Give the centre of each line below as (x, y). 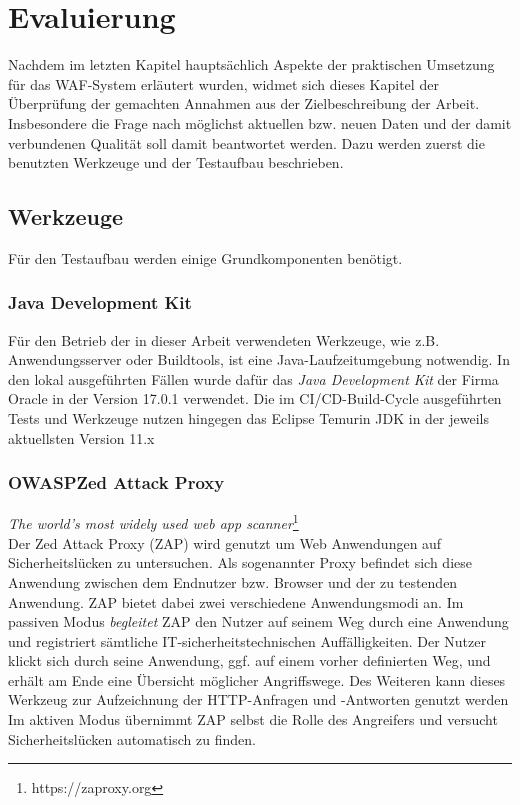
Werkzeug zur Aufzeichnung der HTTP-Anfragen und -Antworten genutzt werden (258, 699)
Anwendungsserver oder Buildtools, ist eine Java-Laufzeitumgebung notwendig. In (259, 359)
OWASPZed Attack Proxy (116, 482)
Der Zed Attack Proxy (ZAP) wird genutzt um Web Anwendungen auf (225, 542)
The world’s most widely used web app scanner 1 (153, 522)
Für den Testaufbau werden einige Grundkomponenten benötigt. (205, 257)
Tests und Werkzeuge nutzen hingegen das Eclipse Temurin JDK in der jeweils (248, 418)
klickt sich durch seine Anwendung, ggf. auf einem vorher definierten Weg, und (249, 660)
